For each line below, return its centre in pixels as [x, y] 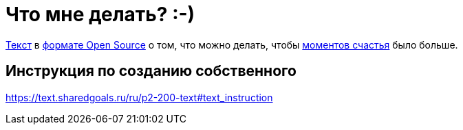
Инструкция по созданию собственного [151, 71]
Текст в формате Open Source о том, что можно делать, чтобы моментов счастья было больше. [232, 44]
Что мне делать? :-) [100, 14]
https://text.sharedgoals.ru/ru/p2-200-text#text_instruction [139, 97]
